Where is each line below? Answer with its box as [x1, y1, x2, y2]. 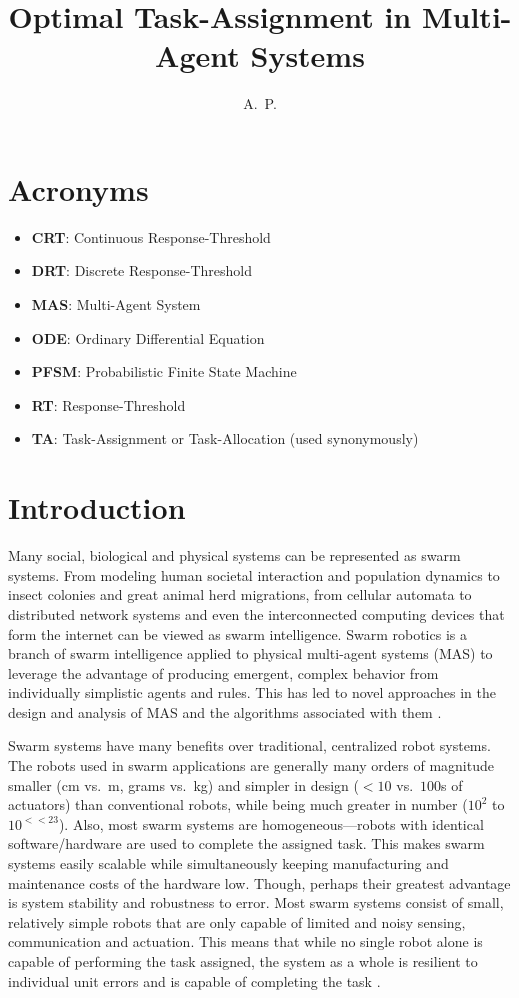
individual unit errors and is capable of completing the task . [8, 970, 381, 991]
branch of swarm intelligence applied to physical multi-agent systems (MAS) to [8, 643, 493, 664]
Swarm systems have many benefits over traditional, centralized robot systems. [8, 735, 491, 756]
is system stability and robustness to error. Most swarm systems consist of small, [8, 892, 504, 913]
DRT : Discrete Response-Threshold [31, 260, 252, 281]
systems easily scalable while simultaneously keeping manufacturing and [8, 853, 449, 874]
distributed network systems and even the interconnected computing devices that [8, 603, 505, 624]
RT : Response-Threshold [31, 394, 186, 415]
